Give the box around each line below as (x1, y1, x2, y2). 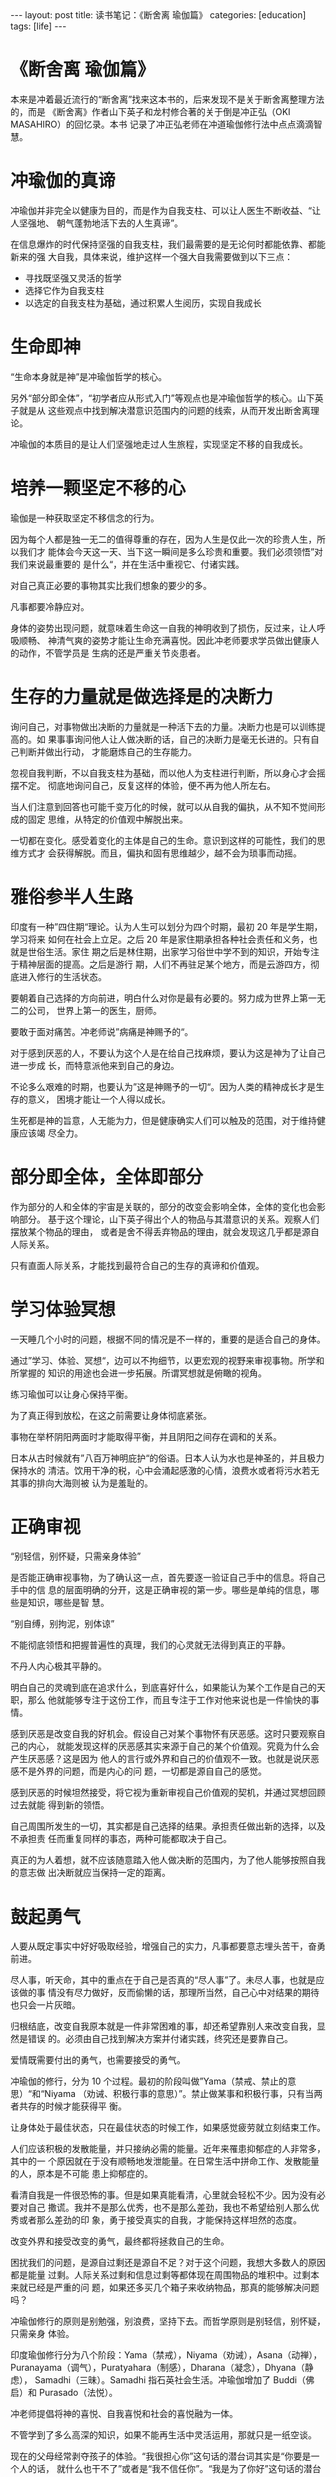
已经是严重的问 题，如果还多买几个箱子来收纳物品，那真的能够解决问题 (27, 2282, 320, 2294)
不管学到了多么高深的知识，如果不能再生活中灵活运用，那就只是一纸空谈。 (10, 2429, 317, 2441)
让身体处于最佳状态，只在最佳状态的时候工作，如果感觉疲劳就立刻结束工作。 (10, 2122, 326, 2134)
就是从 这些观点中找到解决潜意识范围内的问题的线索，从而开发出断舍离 (18, 404, 311, 416)
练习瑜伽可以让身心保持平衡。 (10, 1388, 133, 1400)
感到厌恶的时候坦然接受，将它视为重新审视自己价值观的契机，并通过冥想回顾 (10, 1787, 326, 1799)
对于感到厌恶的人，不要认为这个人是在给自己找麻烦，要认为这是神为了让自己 (10, 1047, 326, 1059)
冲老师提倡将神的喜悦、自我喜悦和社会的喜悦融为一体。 (10, 2408, 238, 2420)
